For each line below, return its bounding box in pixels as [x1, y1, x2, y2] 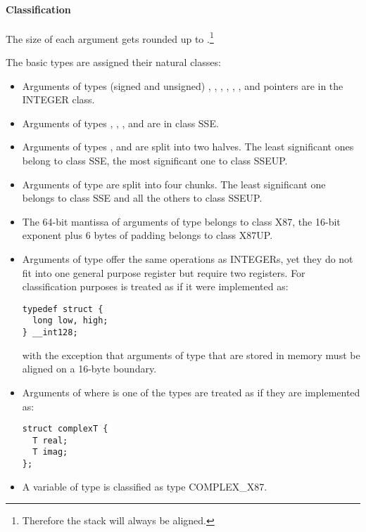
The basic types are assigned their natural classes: [6, 55, 221, 70]
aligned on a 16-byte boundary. [22, 361, 157, 376]
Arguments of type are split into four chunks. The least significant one [22, 176, 326, 191]
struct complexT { [22, 424, 108, 434]
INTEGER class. [22, 92, 95, 107]
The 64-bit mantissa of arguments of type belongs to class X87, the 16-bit [22, 214, 341, 228]
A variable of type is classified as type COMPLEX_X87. [22, 479, 267, 493]
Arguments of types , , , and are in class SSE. [22, 115, 219, 130]
